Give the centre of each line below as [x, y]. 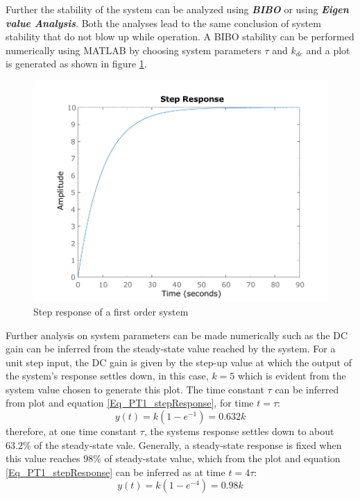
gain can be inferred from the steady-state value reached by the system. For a [171, 349]
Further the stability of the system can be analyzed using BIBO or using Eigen [177, 9]
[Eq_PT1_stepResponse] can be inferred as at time [115, 472]
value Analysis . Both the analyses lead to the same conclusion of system [163, 23]
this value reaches [43, 458]
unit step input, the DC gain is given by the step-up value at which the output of [179, 362]
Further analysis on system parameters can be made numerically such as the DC [177, 335]
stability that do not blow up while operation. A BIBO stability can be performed [180, 36]
